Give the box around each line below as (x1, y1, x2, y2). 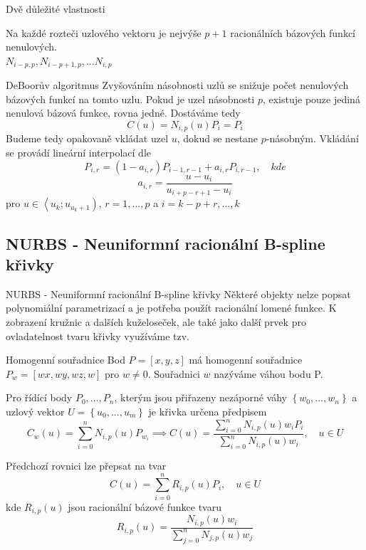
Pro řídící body (6, 390, 73, 405)
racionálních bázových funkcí (230, 25, 356, 40)
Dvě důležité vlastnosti (6, 1, 105, 16)
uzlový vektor (6, 403, 65, 418)
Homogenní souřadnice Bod (6, 352, 125, 367)
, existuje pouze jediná (262, 91, 360, 106)
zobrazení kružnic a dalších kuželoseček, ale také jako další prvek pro (6, 314, 306, 329)
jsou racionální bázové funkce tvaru (68, 499, 221, 514)
